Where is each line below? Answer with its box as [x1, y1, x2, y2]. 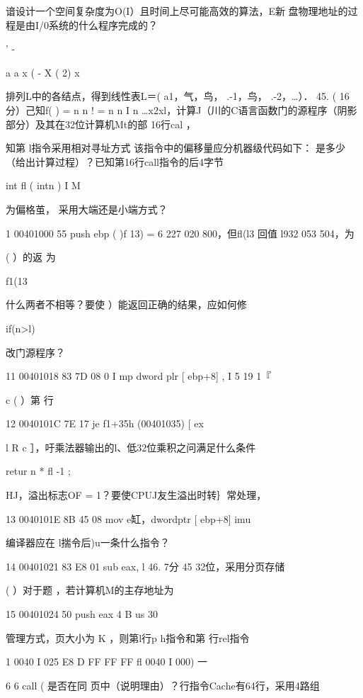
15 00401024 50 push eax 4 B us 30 [6, 607, 158, 621]
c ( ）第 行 [6, 392, 54, 407]
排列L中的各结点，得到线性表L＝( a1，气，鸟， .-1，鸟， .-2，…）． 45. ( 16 [6, 89, 350, 103]
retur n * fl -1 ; [6, 463, 71, 478]
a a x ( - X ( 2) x [6, 64, 80, 79]
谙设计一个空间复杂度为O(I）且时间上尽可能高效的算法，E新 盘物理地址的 [6, 4, 348, 18]
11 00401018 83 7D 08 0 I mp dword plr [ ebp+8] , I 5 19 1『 [6, 368, 272, 383]
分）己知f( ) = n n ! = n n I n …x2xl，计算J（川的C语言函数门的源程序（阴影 [6, 102, 357, 117]
